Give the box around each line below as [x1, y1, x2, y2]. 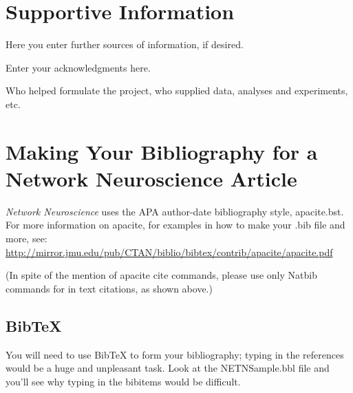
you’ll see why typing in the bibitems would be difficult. [6, 374, 241, 388]
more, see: [6, 231, 47, 245]
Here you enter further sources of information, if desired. [6, 37, 244, 52]
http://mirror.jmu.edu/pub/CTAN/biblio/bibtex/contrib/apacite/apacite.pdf [6, 244, 333, 259]
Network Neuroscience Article [6, 164, 297, 192]
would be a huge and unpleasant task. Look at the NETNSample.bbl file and [6, 361, 330, 375]
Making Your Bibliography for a [6, 137, 318, 165]
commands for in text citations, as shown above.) [6, 281, 213, 295]
